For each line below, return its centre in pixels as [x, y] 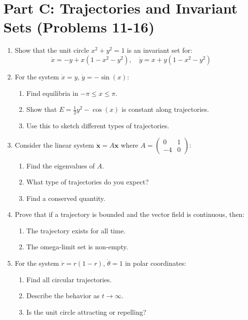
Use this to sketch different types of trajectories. [98, 125]
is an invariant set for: [160, 50]
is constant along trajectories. [165, 109]
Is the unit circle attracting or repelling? [86, 312]
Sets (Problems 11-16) [79, 27]
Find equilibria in [52, 93]
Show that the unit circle [52, 50]
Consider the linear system [54, 145]
